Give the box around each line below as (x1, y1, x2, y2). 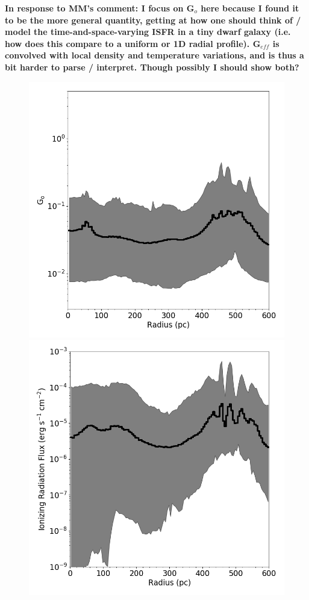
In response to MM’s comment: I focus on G (5, 2, 195, 14)
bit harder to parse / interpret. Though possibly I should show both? (5, 60, 299, 73)
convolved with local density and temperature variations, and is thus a (5, 49, 304, 61)
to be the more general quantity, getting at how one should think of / (5, 13, 301, 26)
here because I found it (201, 2, 299, 14)
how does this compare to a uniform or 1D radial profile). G (5, 37, 261, 49)
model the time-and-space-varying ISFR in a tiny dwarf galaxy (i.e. (5, 25, 291, 38)
